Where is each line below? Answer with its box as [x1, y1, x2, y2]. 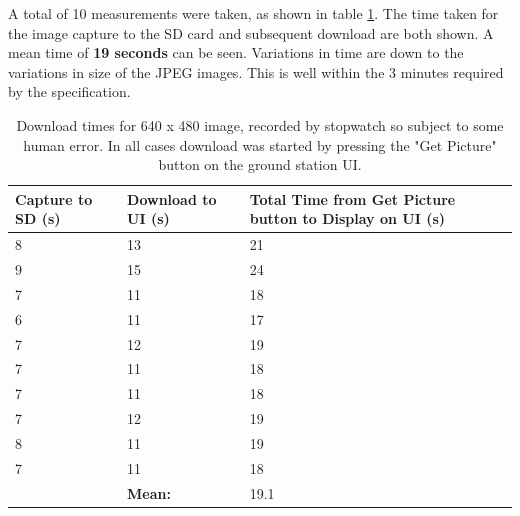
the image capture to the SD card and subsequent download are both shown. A [8, 22, 494, 43]
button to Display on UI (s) [249, 208, 446, 229]
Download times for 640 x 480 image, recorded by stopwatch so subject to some [16, 114, 504, 135]
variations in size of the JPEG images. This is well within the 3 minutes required [8, 61, 504, 82]
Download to [127, 188, 217, 209]
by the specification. [8, 81, 131, 102]
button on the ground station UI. [158, 154, 362, 175]
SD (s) [15, 208, 61, 229]
